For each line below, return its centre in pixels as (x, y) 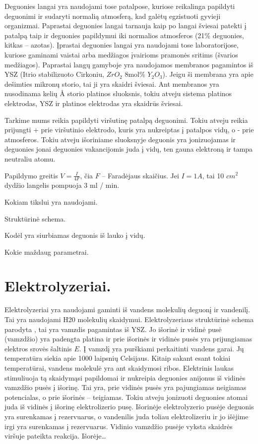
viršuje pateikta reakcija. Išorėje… (55, 436)
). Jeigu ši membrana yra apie (208, 74)
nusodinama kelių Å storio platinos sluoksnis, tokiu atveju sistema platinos (118, 93)
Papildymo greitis (31, 175)
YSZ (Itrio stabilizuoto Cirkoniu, (54, 74)
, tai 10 (213, 175)
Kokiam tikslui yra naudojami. (51, 201)
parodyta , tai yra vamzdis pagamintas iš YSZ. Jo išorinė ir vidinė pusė (113, 329)
